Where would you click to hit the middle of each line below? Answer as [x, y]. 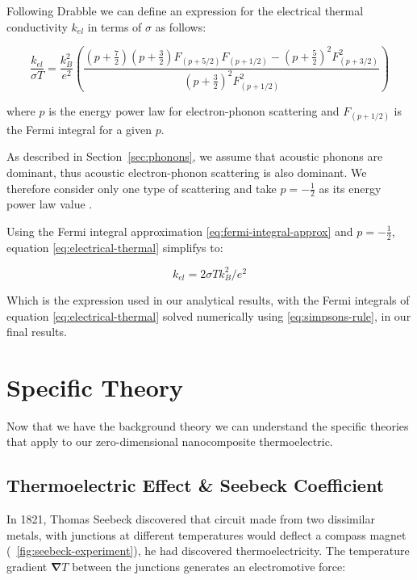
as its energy [350, 188]
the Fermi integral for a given [79, 129]
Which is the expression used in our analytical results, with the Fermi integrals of [208, 299]
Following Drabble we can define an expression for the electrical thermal [185, 11]
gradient [27, 566]
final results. [37, 332]
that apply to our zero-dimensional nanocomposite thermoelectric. [170, 441]
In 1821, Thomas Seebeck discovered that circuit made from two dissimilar [191, 519]
